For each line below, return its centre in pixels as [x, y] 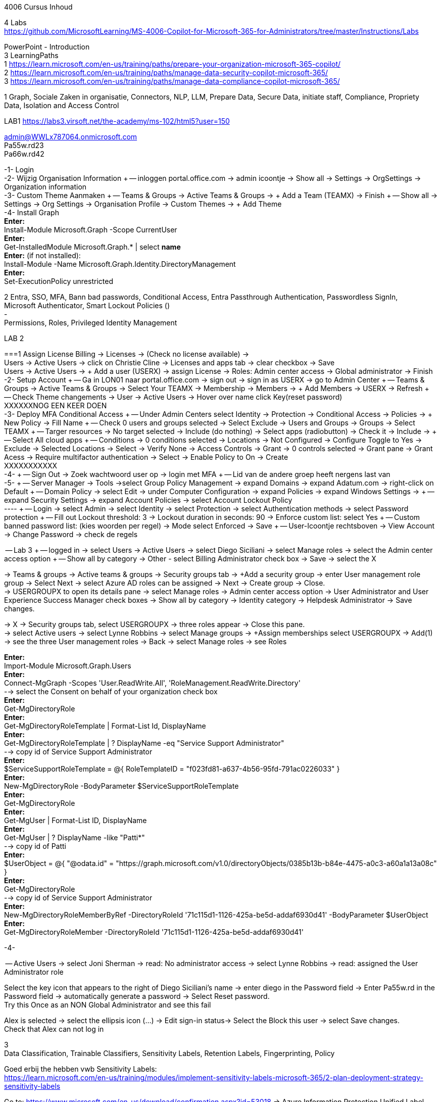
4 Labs [15, 22]
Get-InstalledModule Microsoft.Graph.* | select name [92, 247]
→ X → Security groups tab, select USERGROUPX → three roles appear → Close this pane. [155, 624]
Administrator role [34, 972]
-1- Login [19, 170]
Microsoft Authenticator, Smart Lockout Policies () [87, 305]
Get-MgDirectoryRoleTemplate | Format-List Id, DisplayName [105, 726]
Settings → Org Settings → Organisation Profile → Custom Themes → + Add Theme [143, 204]
